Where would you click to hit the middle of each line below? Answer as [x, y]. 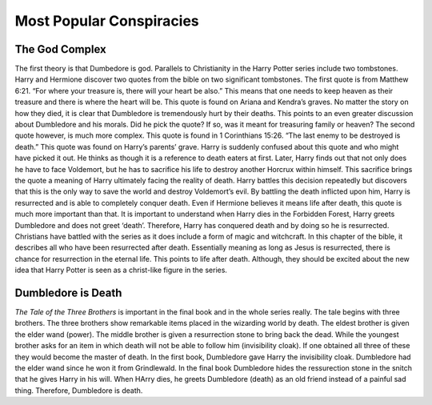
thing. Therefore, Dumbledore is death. [79, 390]
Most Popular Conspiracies [107, 21]
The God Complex [61, 49]
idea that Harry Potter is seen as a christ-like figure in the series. [121, 270]
